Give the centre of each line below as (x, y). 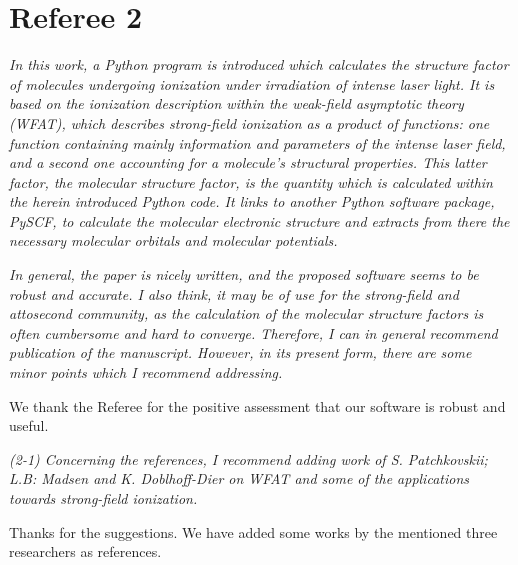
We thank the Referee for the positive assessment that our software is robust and (257, 405)
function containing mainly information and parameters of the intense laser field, (257, 142)
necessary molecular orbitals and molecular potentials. (173, 240)
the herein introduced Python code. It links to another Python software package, (252, 201)
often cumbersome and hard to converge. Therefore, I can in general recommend (253, 332)
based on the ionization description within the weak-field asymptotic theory (236, 103)
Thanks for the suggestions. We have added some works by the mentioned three (253, 531)
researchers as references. (85, 551)
